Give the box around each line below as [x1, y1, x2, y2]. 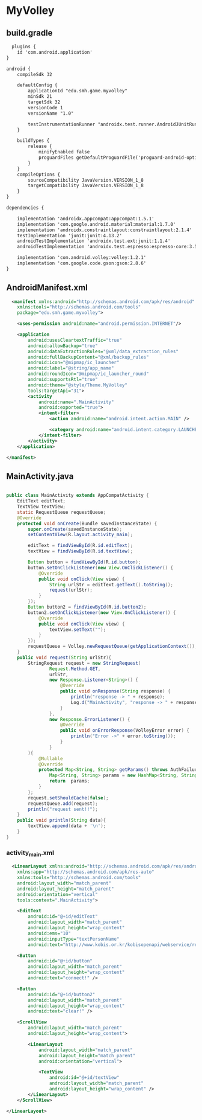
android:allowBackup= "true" [28, 342, 98, 349]
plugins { [11, 43, 36, 50]
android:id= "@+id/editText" [28, 914, 98, 920]
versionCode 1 [28, 104, 63, 110]
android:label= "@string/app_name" [28, 365, 114, 371]
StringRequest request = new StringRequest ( [28, 660, 141, 666]
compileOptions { [17, 171, 61, 178]
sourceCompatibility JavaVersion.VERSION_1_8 [28, 177, 144, 183]
